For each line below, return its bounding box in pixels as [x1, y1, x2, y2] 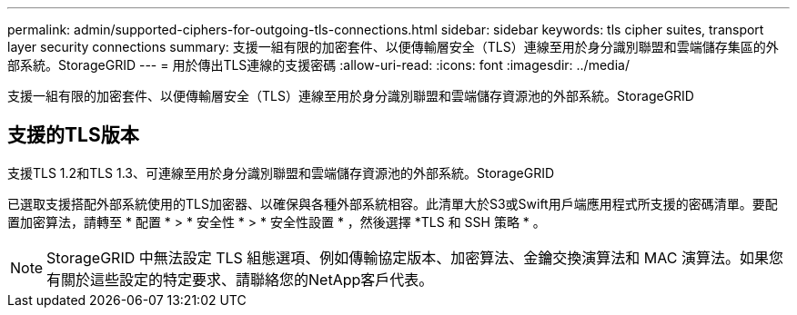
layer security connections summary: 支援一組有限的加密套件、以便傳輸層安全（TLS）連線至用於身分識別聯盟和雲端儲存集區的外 [7, 39, 779, 54]
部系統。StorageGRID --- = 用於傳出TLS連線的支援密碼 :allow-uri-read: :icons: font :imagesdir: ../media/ [7, 57, 630, 73]
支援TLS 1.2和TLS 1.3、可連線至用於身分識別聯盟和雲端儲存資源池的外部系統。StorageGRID [7, 164, 555, 181]
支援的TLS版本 [7, 123, 139, 147]
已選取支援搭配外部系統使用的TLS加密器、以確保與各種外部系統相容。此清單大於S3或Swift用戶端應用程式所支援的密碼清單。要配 [7, 195, 778, 212]
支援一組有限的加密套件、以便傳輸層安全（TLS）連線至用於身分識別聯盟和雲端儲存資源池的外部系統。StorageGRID [7, 88, 694, 103]
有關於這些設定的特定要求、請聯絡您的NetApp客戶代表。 [46, 270, 434, 289]
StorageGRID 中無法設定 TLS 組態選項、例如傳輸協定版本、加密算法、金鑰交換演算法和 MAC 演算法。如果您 [46, 248, 784, 267]
